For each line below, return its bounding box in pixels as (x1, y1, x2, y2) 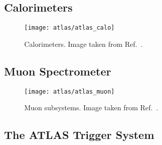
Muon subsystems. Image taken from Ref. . (24, 102, 158, 113)
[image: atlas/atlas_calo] (24, 24, 115, 32)
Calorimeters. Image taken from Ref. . (24, 38, 143, 49)
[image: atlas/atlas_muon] (24, 88, 115, 95)
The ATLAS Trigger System (4, 127, 154, 142)
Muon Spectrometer (4, 63, 112, 79)
